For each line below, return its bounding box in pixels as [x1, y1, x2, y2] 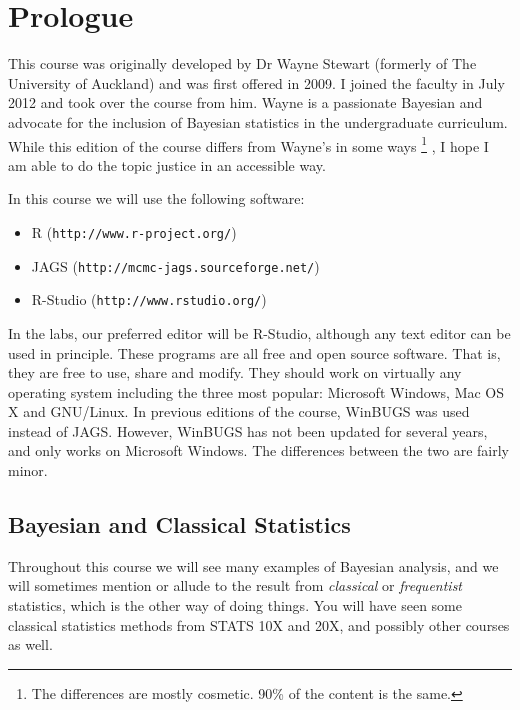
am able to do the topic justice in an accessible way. [8, 154, 326, 175]
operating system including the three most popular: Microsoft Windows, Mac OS [8, 381, 505, 402]
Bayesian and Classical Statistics [8, 509, 351, 540]
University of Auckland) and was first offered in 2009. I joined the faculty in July [8, 72, 505, 93]
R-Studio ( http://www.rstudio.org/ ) [31, 289, 267, 310]
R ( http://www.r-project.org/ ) [31, 221, 237, 242]
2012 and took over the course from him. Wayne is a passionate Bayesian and [8, 92, 483, 113]
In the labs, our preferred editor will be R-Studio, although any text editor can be [8, 322, 511, 343]
